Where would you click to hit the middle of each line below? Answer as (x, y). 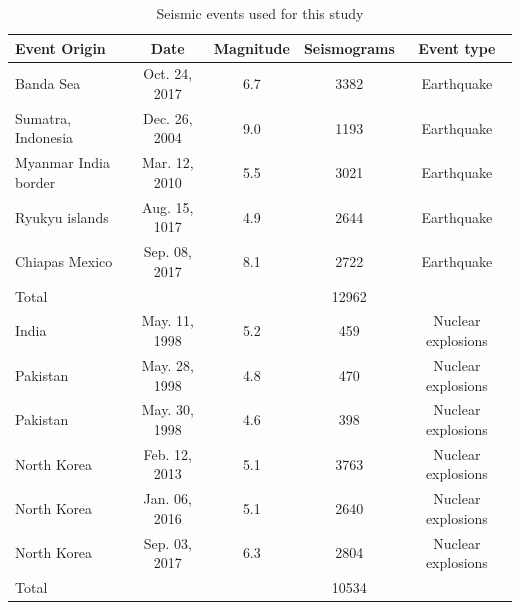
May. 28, (167, 364)
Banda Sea (48, 83)
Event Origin (60, 47)
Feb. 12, (167, 453)
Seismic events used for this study (260, 13)
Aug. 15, (168, 206)
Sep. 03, (167, 542)
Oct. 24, (168, 73)
